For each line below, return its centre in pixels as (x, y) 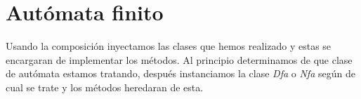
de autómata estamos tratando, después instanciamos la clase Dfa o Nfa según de (180, 73)
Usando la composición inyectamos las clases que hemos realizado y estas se (169, 46)
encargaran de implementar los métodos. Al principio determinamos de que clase (179, 59)
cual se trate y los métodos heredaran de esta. (105, 87)
